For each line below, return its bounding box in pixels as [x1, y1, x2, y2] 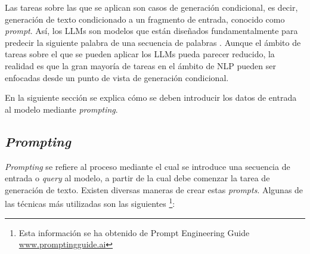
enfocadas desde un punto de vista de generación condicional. [5, 71, 229, 83]
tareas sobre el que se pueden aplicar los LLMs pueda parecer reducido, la [5, 48, 275, 60]
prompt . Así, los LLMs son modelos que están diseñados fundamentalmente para [5, 24, 298, 37]
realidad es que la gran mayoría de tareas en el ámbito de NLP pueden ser [5, 59, 276, 72]
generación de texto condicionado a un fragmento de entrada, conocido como [5, 13, 285, 25]
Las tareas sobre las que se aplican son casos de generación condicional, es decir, [5, 1, 298, 13]
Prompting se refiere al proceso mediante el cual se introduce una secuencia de [5, 160, 290, 172]
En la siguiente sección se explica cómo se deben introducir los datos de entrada [5, 91, 297, 104]
